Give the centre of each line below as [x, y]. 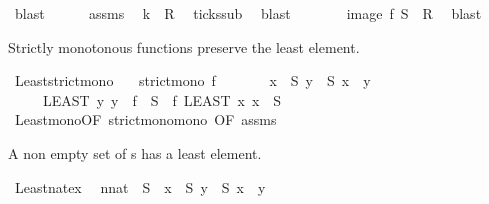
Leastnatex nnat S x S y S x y [140, 186]
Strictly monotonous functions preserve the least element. [184, 46]
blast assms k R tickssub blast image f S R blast [248, 13]
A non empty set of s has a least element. [135, 152]
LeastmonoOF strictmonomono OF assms [145, 119]
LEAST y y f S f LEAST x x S [162, 99]
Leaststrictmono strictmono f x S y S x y [192, 80]
